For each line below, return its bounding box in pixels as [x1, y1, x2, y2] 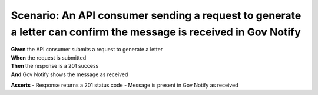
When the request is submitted [11, 54, 87, 61]
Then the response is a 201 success [11, 63, 99, 70]
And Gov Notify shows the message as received [11, 71, 128, 78]
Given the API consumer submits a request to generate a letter [11, 46, 163, 53]
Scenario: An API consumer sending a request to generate [11, 9, 302, 22]
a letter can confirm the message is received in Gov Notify [11, 25, 302, 38]
